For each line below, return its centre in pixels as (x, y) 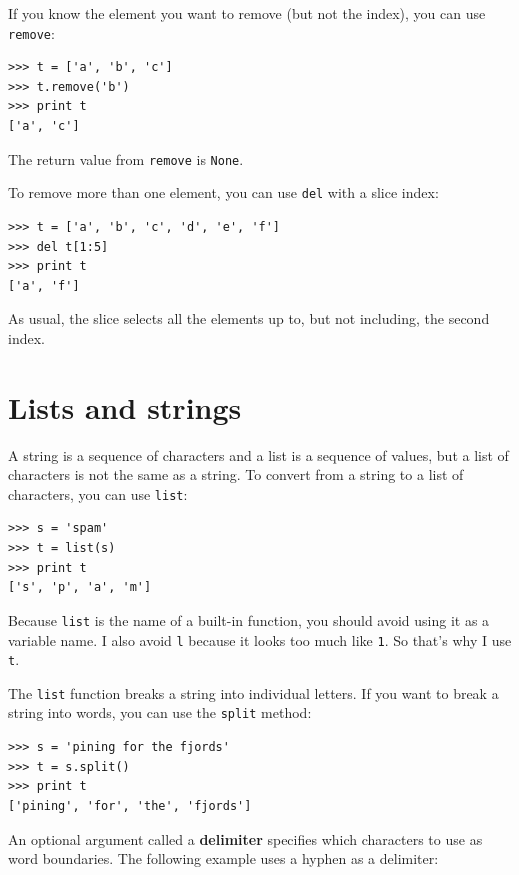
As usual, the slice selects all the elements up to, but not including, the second (249, 318)
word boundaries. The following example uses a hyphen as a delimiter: (223, 858)
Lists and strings (125, 406)
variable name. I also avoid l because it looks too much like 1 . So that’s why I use (260, 639)
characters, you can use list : (98, 493)
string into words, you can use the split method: (160, 712)
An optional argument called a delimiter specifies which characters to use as (245, 838)
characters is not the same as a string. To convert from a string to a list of (236, 474)
